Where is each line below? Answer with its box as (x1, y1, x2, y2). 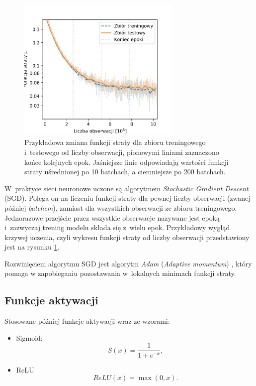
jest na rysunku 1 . (4, 242, 60, 252)
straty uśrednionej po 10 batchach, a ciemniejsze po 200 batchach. (24, 166, 226, 177)
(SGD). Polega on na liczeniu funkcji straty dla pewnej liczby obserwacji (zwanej (4, 193, 251, 203)
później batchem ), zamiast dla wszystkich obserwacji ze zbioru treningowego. (4, 202, 237, 213)
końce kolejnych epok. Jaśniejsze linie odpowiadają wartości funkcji (24, 156, 229, 167)
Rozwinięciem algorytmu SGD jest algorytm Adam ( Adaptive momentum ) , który (4, 258, 252, 268)
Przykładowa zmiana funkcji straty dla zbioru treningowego (24, 137, 206, 147)
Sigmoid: (16, 332, 43, 343)
